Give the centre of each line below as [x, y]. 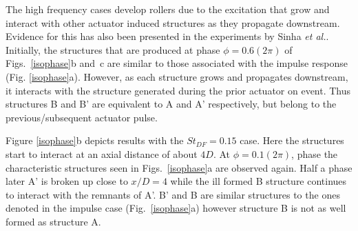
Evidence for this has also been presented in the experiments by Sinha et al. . [167, 36]
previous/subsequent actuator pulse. [82, 117]
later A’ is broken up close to [67, 181]
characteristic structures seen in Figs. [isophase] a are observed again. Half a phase [179, 167]
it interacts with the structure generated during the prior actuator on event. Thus [178, 90]
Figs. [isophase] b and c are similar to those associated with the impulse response [177, 63]
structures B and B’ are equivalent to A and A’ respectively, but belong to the [171, 104]
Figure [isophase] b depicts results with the [95, 140]
